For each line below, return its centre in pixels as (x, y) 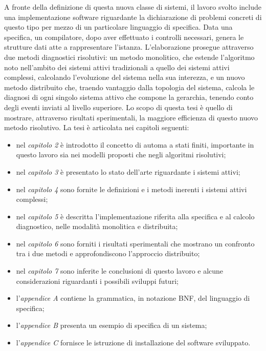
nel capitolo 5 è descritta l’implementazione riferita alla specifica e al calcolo (135, 216)
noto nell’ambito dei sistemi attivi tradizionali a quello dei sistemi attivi (117, 67)
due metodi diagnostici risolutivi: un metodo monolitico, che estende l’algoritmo (129, 57)
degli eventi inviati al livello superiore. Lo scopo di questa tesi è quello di (118, 107)
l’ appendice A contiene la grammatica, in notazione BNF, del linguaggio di (133, 298)
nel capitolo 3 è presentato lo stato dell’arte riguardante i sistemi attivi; (128, 171)
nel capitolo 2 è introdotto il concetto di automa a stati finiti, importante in (135, 144)
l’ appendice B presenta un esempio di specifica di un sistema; (112, 325)
